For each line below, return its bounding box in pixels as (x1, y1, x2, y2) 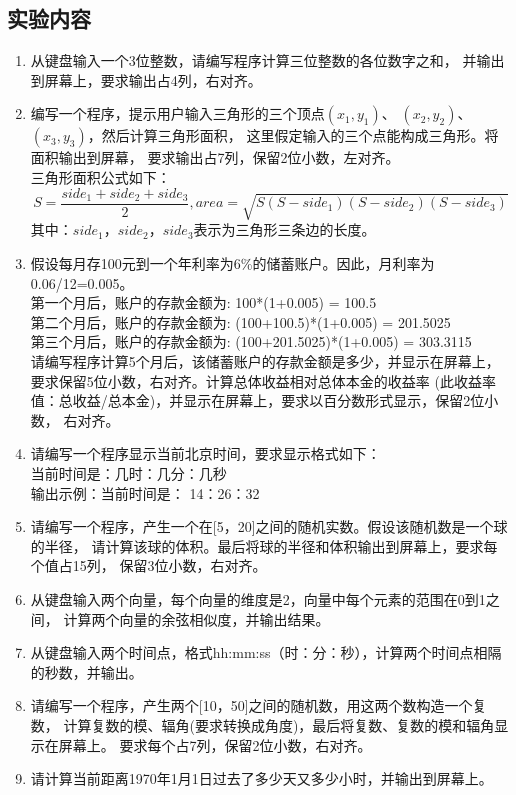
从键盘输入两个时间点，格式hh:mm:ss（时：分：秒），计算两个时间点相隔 (30, 642, 502, 663)
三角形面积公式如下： (30, 166, 171, 187)
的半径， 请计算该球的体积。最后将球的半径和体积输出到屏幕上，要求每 (30, 535, 498, 556)
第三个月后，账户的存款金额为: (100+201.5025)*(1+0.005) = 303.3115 (30, 331, 472, 352)
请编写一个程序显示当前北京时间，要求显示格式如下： (30, 443, 381, 464)
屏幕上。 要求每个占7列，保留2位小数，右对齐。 (58, 734, 372, 755)
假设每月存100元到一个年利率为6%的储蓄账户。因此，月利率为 (30, 253, 435, 274)
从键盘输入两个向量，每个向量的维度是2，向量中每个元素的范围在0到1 (30, 588, 486, 609)
